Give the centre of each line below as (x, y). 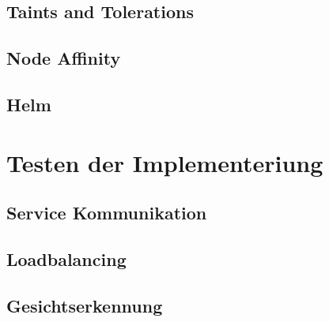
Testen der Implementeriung (165, 162)
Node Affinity (64, 58)
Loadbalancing (66, 258)
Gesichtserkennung (85, 305)
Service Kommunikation (107, 213)
